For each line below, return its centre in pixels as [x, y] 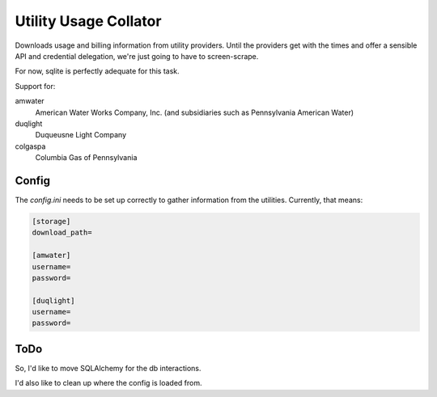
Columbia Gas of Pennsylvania [86, 158]
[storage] [51, 221]
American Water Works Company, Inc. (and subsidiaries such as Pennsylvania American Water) [195, 112]
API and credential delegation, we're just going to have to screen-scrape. [137, 56]
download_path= [62, 233]
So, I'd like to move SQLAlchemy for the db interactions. [108, 368]
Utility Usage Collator [88, 21]
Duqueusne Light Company [81, 135]
